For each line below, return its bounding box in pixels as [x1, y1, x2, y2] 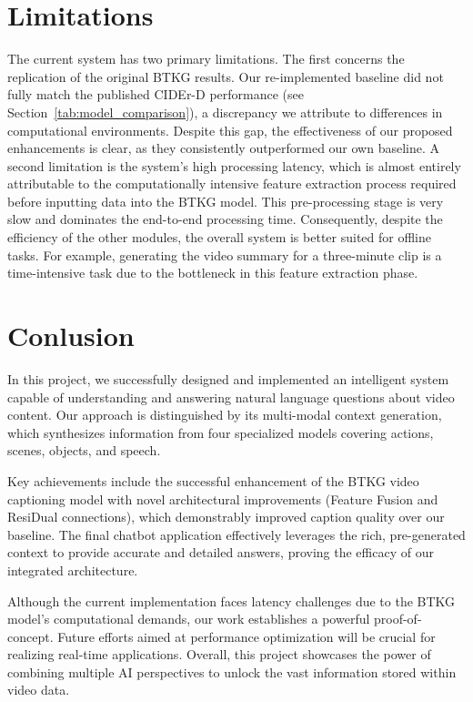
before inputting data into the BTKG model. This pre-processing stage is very [7, 191, 444, 210]
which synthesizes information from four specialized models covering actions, [7, 422, 434, 442]
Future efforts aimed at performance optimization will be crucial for [57, 626, 436, 646]
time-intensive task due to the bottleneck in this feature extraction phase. [7, 263, 418, 282]
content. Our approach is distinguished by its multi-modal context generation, [7, 405, 442, 424]
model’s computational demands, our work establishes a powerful [7, 609, 370, 628]
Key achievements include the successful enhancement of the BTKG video [7, 471, 419, 490]
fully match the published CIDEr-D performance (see [7, 85, 304, 104]
